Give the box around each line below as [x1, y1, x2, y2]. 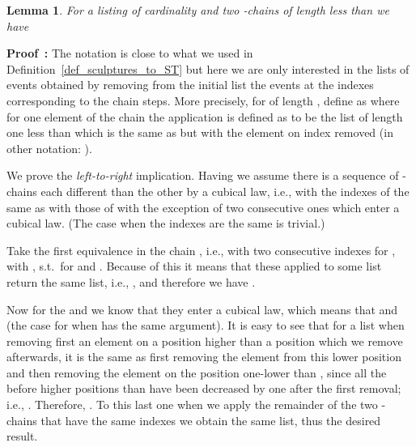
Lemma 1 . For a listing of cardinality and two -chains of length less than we [6, 2, 389, 18]
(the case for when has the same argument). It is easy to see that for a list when [6, 317, 405, 334]
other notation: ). [6, 139, 92, 156]
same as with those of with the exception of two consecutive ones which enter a [6, 198, 400, 215]
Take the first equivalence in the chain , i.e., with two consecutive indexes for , [6, 241, 396, 258]
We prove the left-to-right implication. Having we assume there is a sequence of [6, 167, 399, 184]
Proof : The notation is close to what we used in [6, 45, 253, 62]
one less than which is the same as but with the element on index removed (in [6, 124, 393, 141]
